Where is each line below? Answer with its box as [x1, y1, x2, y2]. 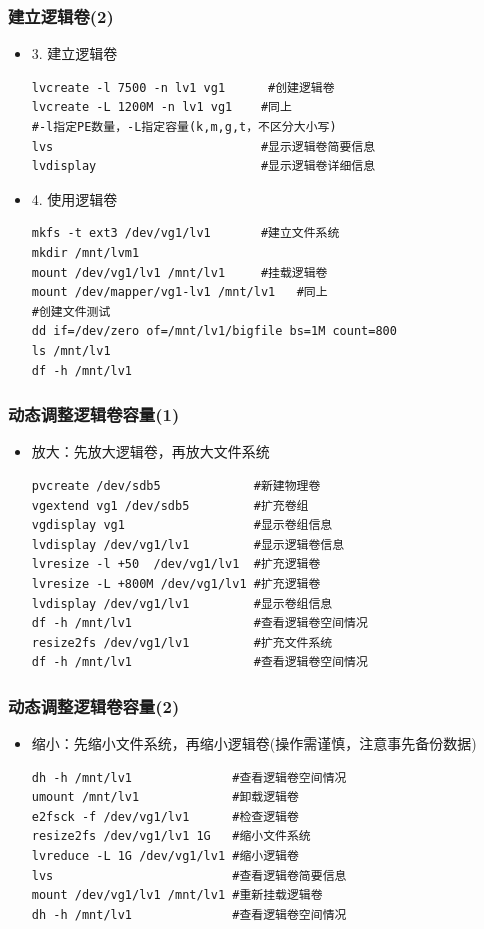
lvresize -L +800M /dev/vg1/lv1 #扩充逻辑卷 [31, 576, 321, 591]
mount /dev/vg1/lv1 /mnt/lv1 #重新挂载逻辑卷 [31, 888, 323, 903]
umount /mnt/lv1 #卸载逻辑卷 [31, 790, 299, 805]
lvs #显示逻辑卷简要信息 [31, 139, 376, 154]
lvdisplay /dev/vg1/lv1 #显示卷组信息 [31, 596, 333, 611]
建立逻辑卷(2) [8, 3, 114, 28]
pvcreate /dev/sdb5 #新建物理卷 [31, 478, 321, 493]
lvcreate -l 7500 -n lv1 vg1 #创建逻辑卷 [31, 80, 335, 95]
